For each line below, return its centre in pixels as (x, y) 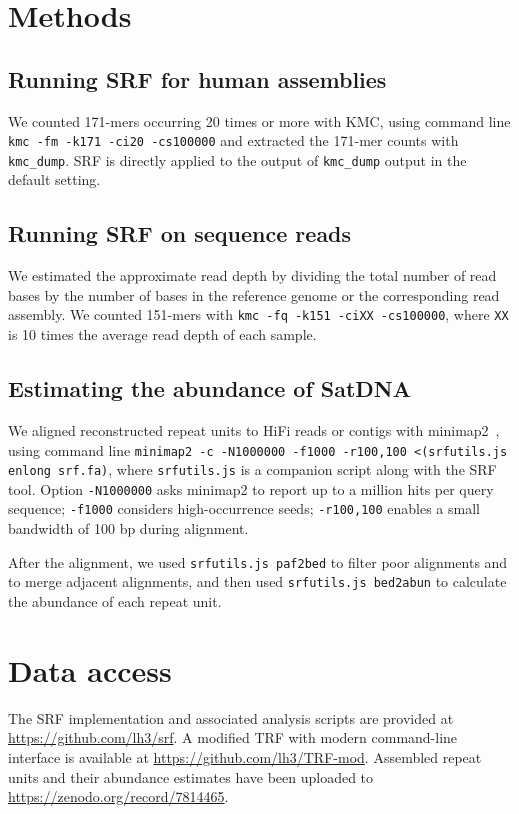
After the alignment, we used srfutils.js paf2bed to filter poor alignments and (258, 561)
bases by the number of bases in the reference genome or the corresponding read (254, 294)
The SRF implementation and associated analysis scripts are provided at (231, 717)
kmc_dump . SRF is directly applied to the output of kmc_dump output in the (237, 159)
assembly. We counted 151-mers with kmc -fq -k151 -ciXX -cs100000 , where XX (258, 314)
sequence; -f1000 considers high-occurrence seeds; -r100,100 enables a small (244, 508)
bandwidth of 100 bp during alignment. (128, 528)
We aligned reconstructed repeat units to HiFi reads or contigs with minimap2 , (254, 429)
